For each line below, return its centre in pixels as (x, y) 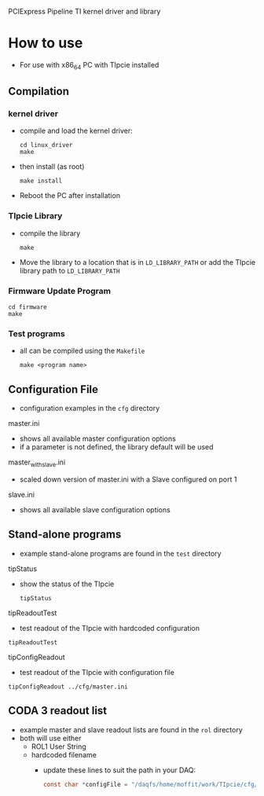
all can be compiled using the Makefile (82, 351)
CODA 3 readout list (58, 711)
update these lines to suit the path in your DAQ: (119, 770)
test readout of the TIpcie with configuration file (97, 672)
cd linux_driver (46, 145)
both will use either (50, 738)
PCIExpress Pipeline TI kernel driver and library (84, 11)
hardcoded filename (64, 754)
